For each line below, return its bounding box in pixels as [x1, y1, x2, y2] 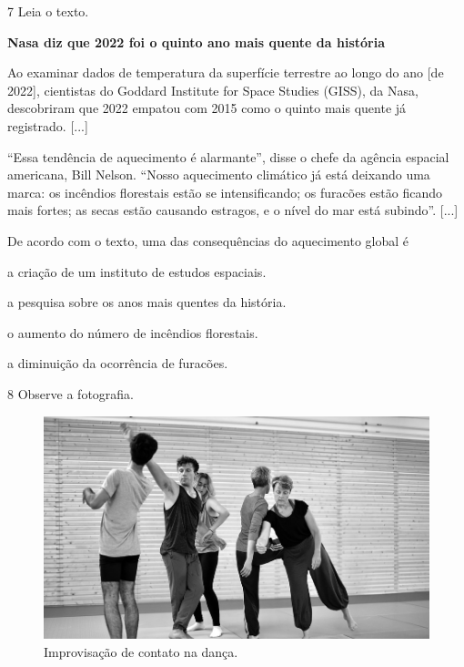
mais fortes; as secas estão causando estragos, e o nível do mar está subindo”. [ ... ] [7, 200, 459, 220]
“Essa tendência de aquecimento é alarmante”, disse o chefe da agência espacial [7, 147, 449, 166]
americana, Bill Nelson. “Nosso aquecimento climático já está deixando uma [7, 165, 430, 184]
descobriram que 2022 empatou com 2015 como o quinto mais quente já [7, 98, 407, 118]
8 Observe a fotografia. [7, 384, 134, 403]
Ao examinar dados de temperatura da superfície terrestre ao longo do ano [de [7, 63, 444, 82]
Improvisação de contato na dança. [44, 641, 238, 661]
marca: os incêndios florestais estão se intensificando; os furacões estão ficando [7, 182, 443, 201]
